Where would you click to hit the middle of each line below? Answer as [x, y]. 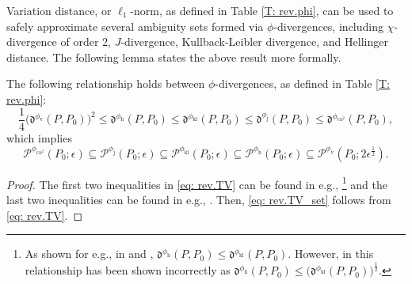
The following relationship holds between [106, 83]
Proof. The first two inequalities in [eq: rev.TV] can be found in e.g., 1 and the [197, 183]
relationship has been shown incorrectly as [128, 270]
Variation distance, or [59, 10]
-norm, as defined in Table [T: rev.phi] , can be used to [262, 10]
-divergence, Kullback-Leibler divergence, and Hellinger [254, 42]
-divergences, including [328, 26]
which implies [39, 137]
